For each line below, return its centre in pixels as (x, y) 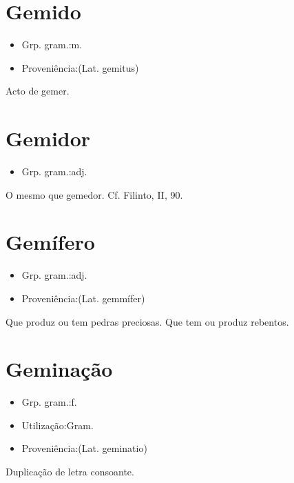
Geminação (59, 369)
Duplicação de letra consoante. (70, 472)
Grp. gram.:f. (49, 402)
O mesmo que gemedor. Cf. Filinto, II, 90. (94, 194)
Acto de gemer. (38, 91)
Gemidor (48, 138)
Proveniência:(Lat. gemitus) (80, 67)
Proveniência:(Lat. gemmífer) (83, 298)
